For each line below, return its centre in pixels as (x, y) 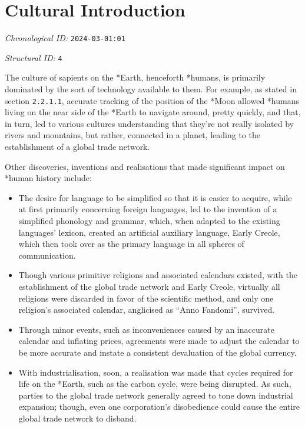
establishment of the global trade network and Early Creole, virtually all (149, 286)
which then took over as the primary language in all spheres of (131, 244)
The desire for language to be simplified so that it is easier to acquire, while (155, 197)
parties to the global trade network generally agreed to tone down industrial (156, 395)
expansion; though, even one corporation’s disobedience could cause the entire (159, 407)
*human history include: (48, 178)
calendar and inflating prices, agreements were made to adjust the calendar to (159, 341)
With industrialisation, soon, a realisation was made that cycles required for (156, 372)
